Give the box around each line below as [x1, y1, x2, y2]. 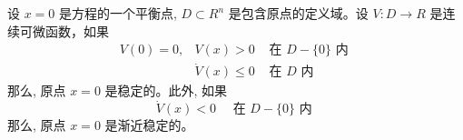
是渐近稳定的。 [104, 115, 194, 135]
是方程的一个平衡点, [59, 4, 177, 22]
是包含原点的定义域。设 [228, 4, 369, 22]
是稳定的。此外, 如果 [104, 81, 228, 100]
